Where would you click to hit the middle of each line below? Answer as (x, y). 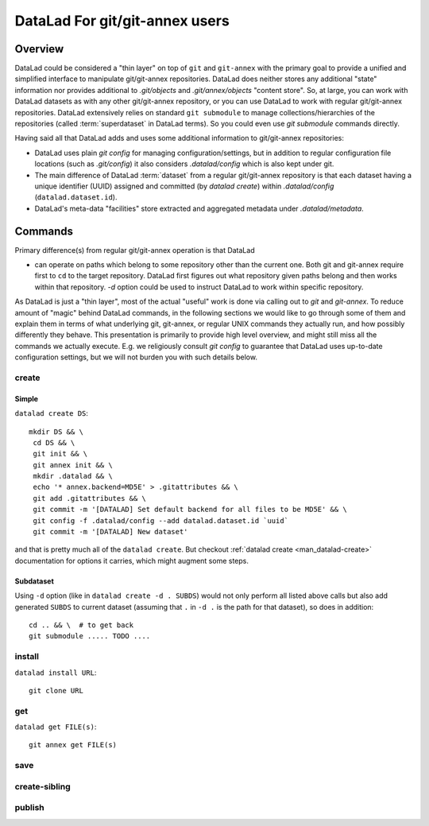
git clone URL (56, 690)
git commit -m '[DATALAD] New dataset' (110, 532)
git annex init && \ (73, 465)
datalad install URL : (56, 673)
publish (30, 808)
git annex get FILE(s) (73, 745)
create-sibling (43, 786)
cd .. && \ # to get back (81, 625)
